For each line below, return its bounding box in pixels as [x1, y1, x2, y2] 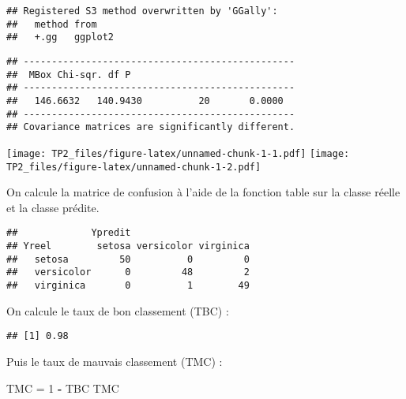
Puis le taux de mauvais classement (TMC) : [6, 352, 223, 369]
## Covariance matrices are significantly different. [6, 121, 295, 133]
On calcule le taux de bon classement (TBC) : [6, 302, 229, 319]
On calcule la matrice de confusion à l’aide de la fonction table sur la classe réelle [6, 184, 400, 200]
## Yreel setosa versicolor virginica [6, 241, 250, 252]
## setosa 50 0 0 [6, 253, 250, 265]
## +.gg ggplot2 [6, 32, 115, 43]
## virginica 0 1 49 [6, 280, 250, 292]
